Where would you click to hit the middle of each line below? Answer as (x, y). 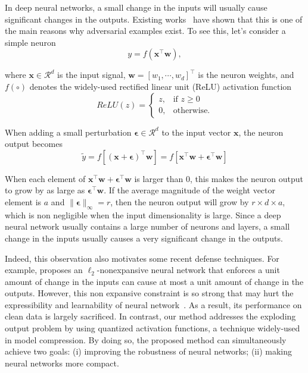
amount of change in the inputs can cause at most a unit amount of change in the (154, 281)
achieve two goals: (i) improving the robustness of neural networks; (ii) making (148, 351)
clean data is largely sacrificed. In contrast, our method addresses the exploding (150, 316)
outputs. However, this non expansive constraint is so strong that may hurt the (149, 293)
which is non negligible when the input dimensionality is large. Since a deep (143, 214)
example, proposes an (44, 270)
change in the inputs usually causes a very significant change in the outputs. (144, 238)
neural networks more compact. (62, 363)
